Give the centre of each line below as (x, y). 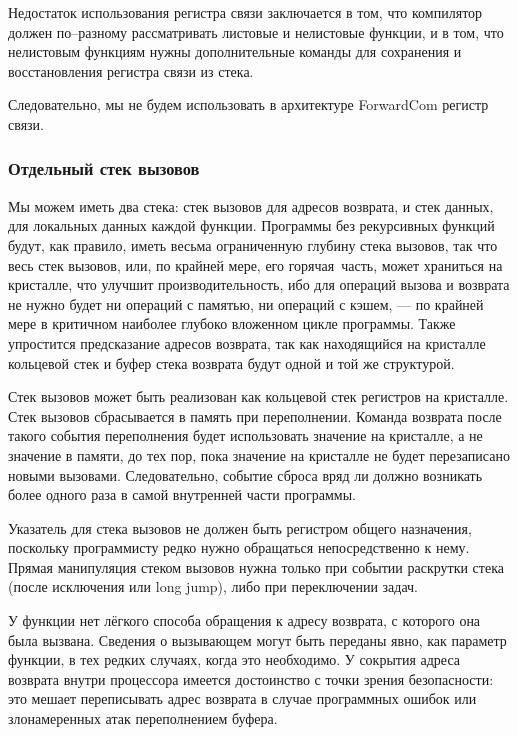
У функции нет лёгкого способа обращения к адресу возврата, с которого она (244, 620)
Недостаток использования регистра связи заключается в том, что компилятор (245, 12)
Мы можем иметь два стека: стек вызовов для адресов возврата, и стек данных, (251, 205)
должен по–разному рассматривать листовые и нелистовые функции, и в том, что (256, 31)
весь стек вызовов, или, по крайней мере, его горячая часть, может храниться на (255, 264)
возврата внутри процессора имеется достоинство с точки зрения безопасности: (251, 678)
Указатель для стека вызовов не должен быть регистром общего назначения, (240, 527)
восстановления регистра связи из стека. (131, 70)
